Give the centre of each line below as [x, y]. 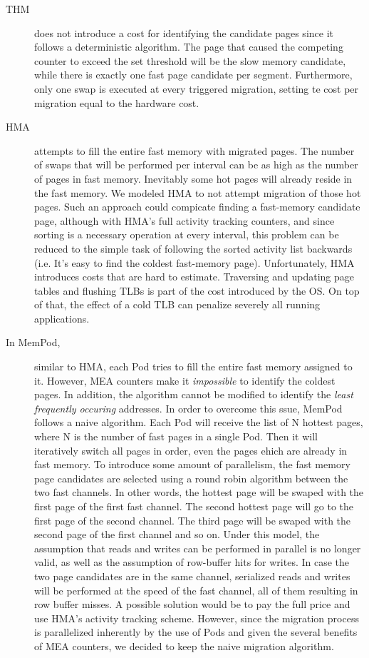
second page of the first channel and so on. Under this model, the [177, 534]
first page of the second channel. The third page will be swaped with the [193, 520]
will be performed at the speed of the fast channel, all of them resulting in [196, 590]
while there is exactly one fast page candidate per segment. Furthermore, [193, 75]
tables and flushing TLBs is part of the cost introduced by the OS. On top [197, 290]
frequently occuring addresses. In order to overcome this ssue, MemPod [188, 408]
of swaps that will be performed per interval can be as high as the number [196, 164]
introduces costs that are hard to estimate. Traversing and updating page [194, 277]
